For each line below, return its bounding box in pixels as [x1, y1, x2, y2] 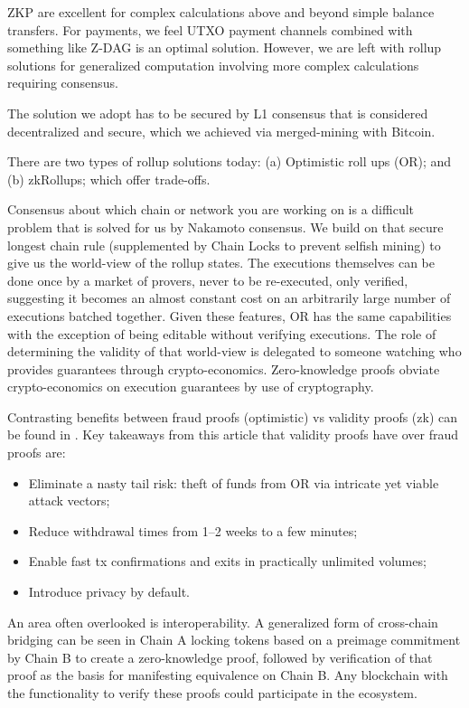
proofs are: [7, 443, 66, 462]
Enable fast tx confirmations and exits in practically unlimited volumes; [28, 552, 427, 571]
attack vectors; [28, 491, 110, 510]
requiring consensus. [7, 73, 118, 92]
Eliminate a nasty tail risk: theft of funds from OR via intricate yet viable [28, 473, 439, 492]
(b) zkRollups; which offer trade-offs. [7, 169, 211, 188]
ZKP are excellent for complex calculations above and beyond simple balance [7, 3, 435, 21]
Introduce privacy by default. [28, 582, 191, 601]
